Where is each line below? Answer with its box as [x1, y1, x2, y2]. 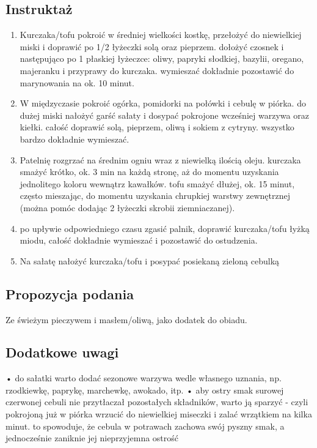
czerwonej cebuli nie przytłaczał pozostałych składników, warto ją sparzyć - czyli [5, 395, 308, 408]
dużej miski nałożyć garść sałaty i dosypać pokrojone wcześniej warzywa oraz [20, 108, 309, 121]
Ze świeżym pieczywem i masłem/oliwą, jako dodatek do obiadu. [5, 313, 247, 326]
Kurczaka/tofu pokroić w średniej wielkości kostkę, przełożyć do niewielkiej [20, 28, 302, 41]
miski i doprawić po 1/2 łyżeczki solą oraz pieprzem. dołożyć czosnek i [20, 40, 284, 53]
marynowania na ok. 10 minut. [20, 76, 134, 89]
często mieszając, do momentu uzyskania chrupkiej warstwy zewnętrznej [20, 189, 290, 202]
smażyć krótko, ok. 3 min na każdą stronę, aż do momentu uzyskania [20, 165, 279, 178]
